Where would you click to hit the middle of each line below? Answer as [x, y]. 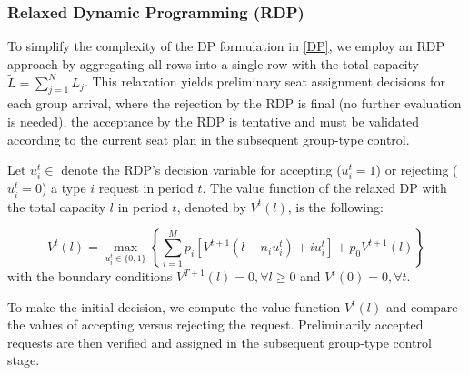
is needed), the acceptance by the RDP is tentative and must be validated [214, 122]
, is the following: [335, 206]
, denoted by [211, 206]
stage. [24, 360]
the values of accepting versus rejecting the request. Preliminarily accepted [215, 324]
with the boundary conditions [90, 276]
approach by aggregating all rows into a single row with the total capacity [213, 63]
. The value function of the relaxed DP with [324, 188]
